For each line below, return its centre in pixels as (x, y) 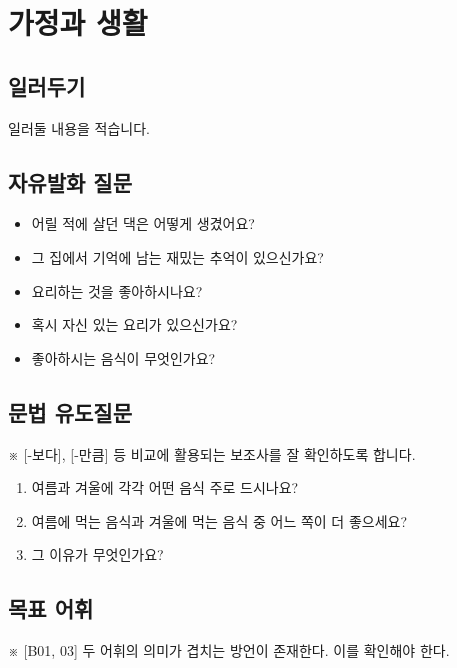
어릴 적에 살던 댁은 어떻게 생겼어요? (143, 223)
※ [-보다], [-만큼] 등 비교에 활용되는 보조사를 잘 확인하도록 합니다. (212, 453)
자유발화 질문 (70, 181)
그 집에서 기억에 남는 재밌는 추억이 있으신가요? (177, 256)
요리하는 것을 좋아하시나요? (117, 290)
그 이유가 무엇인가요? (97, 554)
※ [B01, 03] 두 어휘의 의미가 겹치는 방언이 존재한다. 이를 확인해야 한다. (229, 650)
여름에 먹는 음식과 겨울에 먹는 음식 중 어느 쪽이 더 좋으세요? (219, 520)
